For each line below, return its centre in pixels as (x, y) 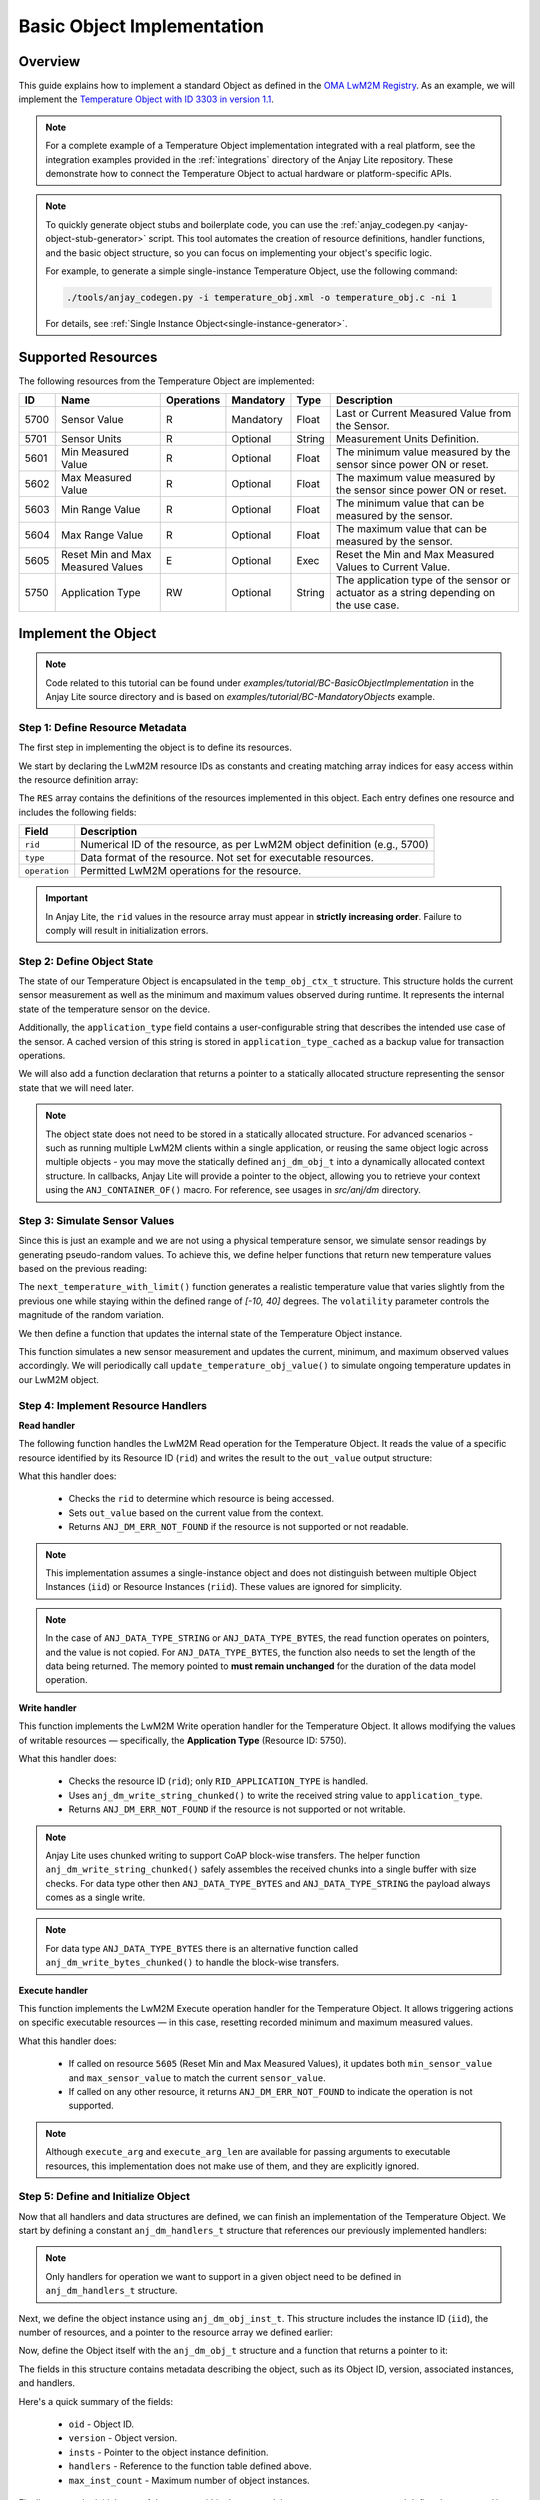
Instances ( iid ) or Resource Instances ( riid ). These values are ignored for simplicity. (223, 1587)
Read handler (46, 1425)
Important (67, 898)
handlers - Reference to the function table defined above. (190, 2466)
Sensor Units (91, 439)
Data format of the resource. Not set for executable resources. (227, 858)
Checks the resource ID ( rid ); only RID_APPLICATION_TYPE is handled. (218, 1781)
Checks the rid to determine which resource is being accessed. (201, 1499)
